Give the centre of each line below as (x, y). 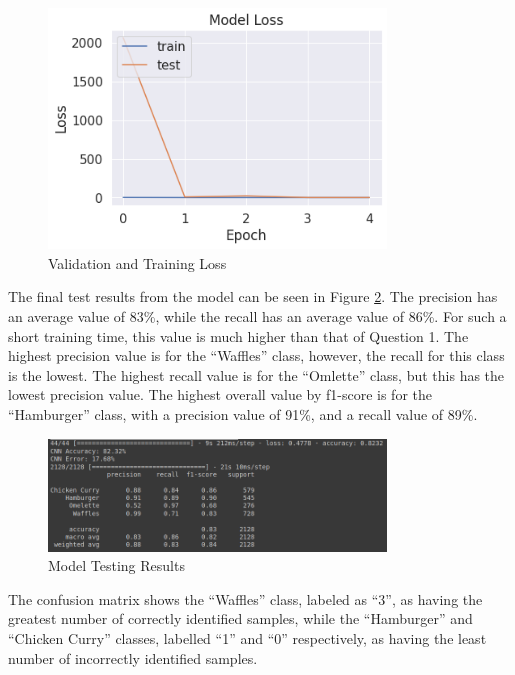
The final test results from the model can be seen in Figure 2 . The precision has (253, 296)
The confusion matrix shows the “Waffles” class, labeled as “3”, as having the (245, 598)
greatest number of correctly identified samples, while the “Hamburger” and (240, 618)
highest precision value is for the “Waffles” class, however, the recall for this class (256, 355)
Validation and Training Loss (137, 262)
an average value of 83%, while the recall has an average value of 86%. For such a (257, 316)
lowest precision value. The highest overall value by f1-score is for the (220, 394)
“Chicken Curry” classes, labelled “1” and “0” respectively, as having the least (247, 638)
